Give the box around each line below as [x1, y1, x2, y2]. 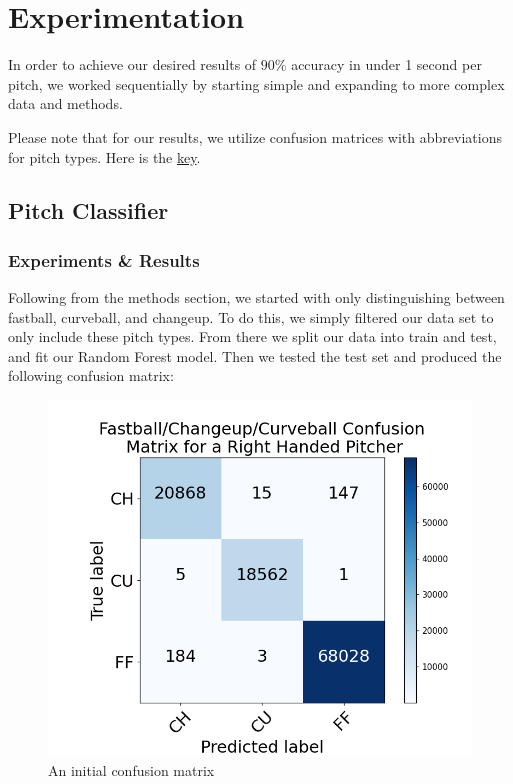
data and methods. [8, 93, 123, 114]
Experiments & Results [8, 247, 200, 272]
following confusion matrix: [8, 365, 174, 386]
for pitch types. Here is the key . [8, 146, 201, 167]
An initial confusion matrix [48, 760, 215, 781]
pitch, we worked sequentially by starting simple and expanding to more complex [8, 73, 505, 94]
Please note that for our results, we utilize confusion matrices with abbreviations [8, 126, 502, 147]
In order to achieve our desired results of [8, 54, 257, 75]
